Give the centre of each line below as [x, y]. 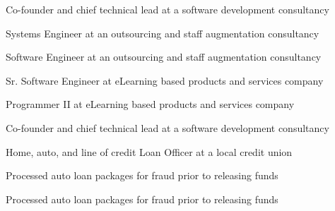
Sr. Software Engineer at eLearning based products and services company [165, 80]
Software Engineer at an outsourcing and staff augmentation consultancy [164, 57]
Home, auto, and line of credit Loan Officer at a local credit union [149, 151]
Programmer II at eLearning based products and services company [150, 104]
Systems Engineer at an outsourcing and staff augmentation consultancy [163, 33]
